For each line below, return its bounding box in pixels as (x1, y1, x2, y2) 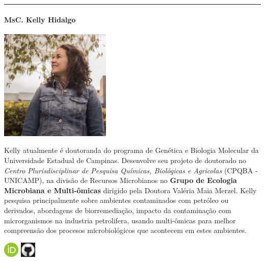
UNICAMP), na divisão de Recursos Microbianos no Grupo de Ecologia (4, 175, 237, 186)
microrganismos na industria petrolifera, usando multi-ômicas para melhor (4, 215, 236, 225)
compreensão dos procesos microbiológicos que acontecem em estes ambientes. (4, 225, 247, 236)
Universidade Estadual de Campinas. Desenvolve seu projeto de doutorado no (4, 154, 246, 165)
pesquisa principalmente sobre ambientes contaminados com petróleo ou (4, 195, 229, 205)
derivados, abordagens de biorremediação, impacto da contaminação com (4, 204, 231, 215)
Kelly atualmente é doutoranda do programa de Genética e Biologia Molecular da (4, 145, 259, 155)
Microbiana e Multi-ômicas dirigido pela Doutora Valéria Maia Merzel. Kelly (4, 185, 257, 195)
